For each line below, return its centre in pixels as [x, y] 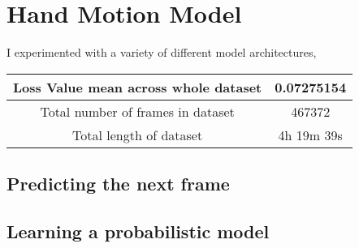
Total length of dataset [138, 135]
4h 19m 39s [310, 135]
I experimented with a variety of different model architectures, [162, 52]
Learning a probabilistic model [138, 231]
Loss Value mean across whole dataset [138, 87]
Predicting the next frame [118, 184]
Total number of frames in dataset [137, 111]
